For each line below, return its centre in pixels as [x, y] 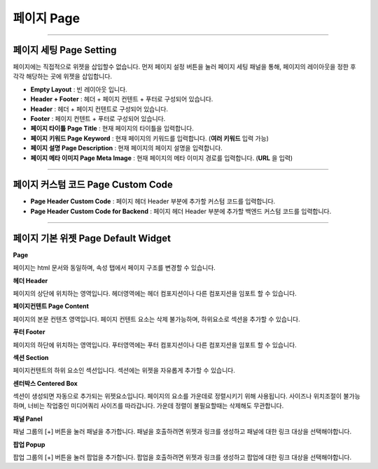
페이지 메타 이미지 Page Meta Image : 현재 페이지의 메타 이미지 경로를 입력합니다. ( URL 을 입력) [162, 158]
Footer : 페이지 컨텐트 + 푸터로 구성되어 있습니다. [98, 119]
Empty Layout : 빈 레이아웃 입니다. [79, 89]
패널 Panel [28, 419]
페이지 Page [47, 18]
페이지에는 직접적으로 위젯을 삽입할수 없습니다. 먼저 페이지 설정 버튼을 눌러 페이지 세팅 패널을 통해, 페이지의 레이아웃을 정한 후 [184, 67]
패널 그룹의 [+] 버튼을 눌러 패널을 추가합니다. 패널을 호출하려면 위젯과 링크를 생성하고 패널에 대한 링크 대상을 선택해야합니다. [182, 432]
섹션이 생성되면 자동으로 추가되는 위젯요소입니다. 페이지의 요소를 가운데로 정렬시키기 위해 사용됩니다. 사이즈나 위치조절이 [177, 396]
